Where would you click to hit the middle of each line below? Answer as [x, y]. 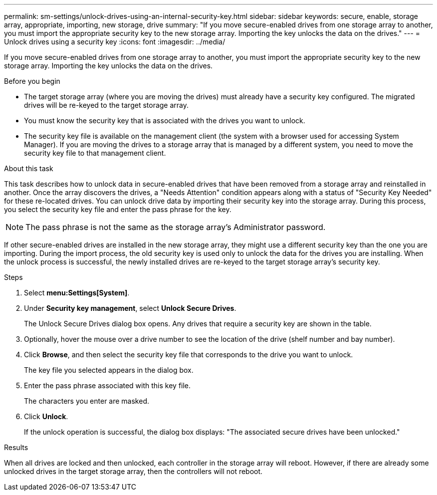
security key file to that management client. [95, 153]
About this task [29, 168]
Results [16, 447]
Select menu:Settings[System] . [77, 293]
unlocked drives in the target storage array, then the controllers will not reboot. [133, 471]
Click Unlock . [46, 416]
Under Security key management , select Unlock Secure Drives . [130, 308]
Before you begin [32, 81]
